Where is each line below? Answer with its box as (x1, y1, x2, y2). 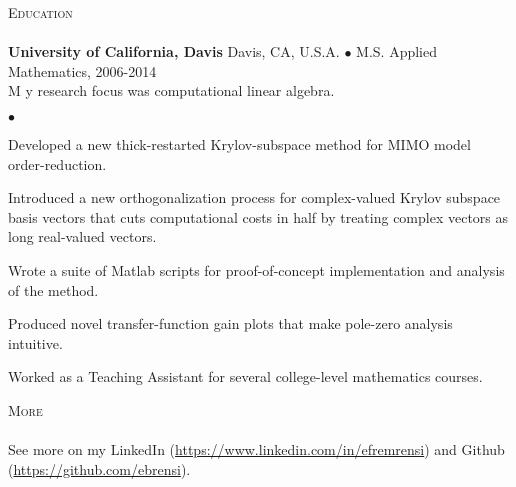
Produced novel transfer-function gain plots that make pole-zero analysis (8, 313, 453, 334)
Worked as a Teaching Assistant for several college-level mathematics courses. (8, 366, 483, 387)
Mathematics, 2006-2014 (8, 60, 157, 81)
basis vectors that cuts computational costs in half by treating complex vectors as (8, 206, 509, 227)
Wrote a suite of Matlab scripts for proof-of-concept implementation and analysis (8, 259, 505, 280)
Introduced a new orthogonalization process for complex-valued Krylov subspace (8, 187, 501, 208)
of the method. (8, 279, 99, 300)
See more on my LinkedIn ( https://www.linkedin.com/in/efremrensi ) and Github (8, 439, 505, 460)
